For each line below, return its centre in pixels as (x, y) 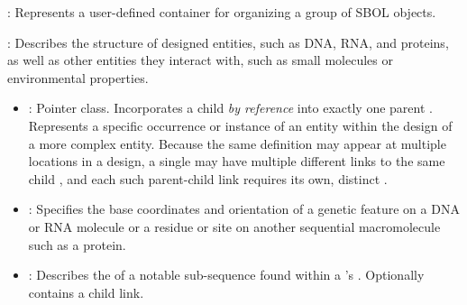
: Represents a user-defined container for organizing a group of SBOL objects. (222, 12)
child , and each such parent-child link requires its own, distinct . (208, 178)
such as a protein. (77, 244)
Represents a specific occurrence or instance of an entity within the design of (240, 125)
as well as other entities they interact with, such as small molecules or (200, 60)
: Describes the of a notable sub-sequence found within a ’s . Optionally (226, 275)
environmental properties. (78, 77)
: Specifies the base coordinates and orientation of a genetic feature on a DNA (244, 209)
